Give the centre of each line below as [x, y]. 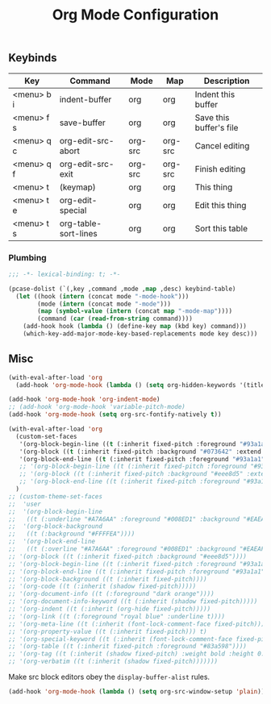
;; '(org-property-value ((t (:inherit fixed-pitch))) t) [108, 631]
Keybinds [33, 58]
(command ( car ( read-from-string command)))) [115, 319]
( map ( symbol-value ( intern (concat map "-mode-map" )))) [135, 311]
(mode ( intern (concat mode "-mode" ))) [104, 304]
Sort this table [221, 228]
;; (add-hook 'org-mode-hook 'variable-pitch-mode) [97, 407]
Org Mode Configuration [135, 15]
